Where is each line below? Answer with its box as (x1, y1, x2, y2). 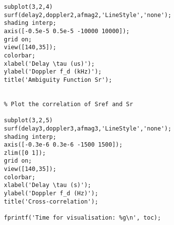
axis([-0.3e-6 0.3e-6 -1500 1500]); (4, 141, 123, 149)
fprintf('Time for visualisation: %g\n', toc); (4, 214, 161, 222)
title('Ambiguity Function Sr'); (4, 76, 112, 83)
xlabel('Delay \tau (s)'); (4, 182, 91, 189)
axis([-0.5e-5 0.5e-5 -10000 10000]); (4, 27, 130, 35)
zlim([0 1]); (4, 149, 46, 156)
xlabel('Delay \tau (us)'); (4, 60, 95, 67)
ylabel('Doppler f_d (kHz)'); (4, 68, 102, 75)
